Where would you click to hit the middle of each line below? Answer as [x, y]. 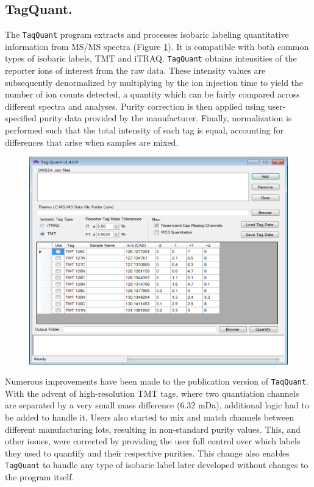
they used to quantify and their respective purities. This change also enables [147, 453]
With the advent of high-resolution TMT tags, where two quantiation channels [152, 393]
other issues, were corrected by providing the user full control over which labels [153, 441]
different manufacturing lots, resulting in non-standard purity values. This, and [153, 429]
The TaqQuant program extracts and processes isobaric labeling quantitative [147, 34]
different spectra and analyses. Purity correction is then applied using [135, 106]
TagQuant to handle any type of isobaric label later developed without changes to [157, 465]
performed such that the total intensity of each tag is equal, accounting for [145, 130]
